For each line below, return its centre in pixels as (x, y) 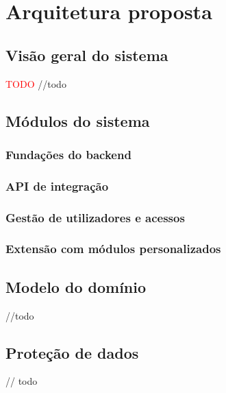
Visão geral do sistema (87, 55)
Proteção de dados (72, 352)
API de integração (57, 186)
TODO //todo (36, 83)
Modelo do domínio (76, 286)
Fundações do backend (68, 154)
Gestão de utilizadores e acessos (95, 217)
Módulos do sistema (78, 120)
